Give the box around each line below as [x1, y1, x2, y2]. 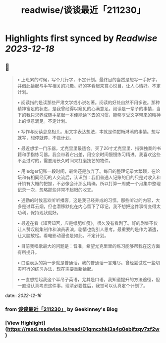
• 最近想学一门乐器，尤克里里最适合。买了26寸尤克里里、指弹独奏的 [17, 146, 157, 151]
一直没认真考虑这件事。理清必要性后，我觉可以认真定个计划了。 [17, 283, 148, 289]
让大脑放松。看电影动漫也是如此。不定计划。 [17, 233, 109, 238]
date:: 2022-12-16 [5, 293, 42, 298]
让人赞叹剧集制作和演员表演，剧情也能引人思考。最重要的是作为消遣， [17, 226, 161, 232]
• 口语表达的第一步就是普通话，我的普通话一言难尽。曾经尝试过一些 [17, 260, 156, 265]
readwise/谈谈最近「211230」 [21, 4, 146, 16]
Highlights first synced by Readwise [5, 33, 158, 44]
